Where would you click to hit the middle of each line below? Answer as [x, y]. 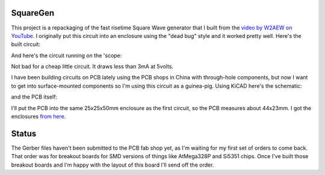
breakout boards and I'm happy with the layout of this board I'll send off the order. [113, 165]
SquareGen [33, 13]
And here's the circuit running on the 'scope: [67, 55]
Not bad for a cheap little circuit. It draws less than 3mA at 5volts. [92, 67]
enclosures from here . [39, 117]
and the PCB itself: [34, 97]
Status [24, 133]
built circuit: [26, 45]
